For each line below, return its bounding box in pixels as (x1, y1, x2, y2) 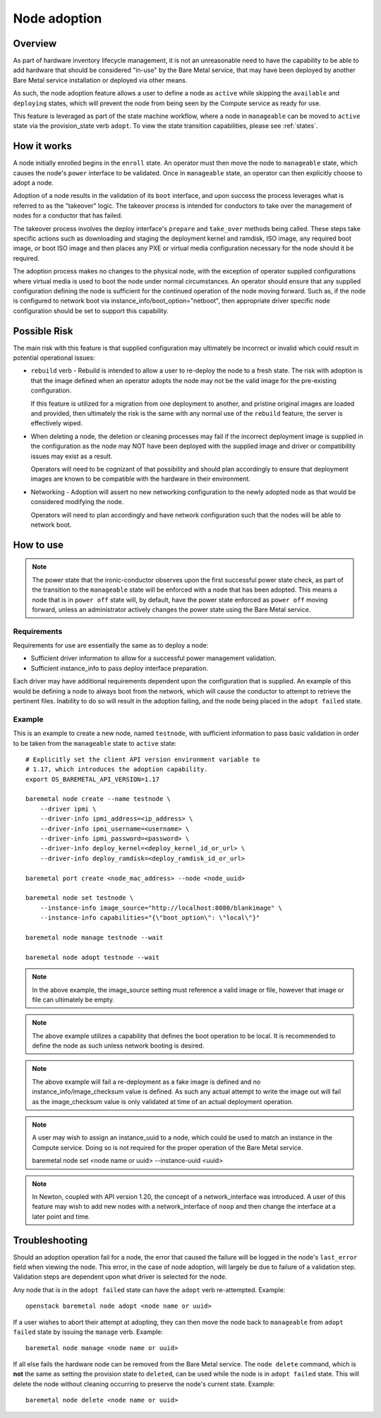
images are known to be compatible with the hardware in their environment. (30, 474, 250, 484)
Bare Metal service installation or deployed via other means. (13, 76, 188, 84)
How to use (13, 539, 64, 551)
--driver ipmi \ (40, 804, 97, 813)
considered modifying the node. (30, 498, 124, 506)
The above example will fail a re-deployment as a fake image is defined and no (32, 1077, 261, 1086)
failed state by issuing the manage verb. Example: (13, 1328, 164, 1336)
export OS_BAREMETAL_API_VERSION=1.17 (25, 775, 160, 783)
